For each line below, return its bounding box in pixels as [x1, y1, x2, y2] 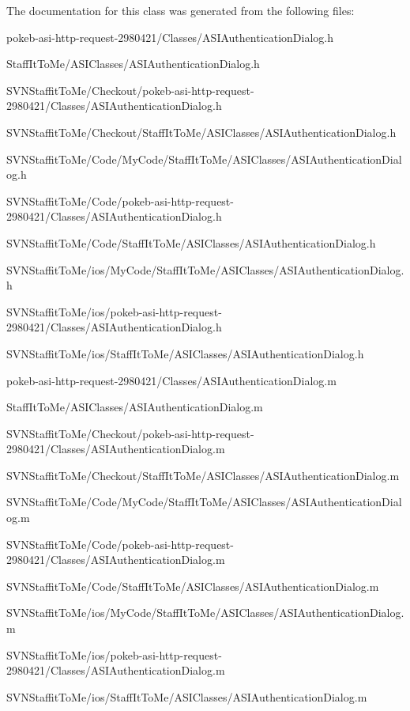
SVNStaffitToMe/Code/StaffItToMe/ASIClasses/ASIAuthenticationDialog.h [6, 234, 376, 251]
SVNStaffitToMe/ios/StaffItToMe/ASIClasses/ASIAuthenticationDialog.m [6, 688, 367, 705]
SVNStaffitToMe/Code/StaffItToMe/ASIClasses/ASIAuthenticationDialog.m [6, 577, 379, 594]
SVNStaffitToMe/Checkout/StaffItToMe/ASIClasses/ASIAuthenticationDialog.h [6, 123, 397, 140]
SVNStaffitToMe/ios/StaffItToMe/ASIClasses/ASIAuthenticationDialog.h [6, 345, 364, 361]
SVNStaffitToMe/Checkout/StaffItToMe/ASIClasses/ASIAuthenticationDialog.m [6, 467, 400, 483]
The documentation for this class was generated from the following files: [6, 2, 355, 18]
